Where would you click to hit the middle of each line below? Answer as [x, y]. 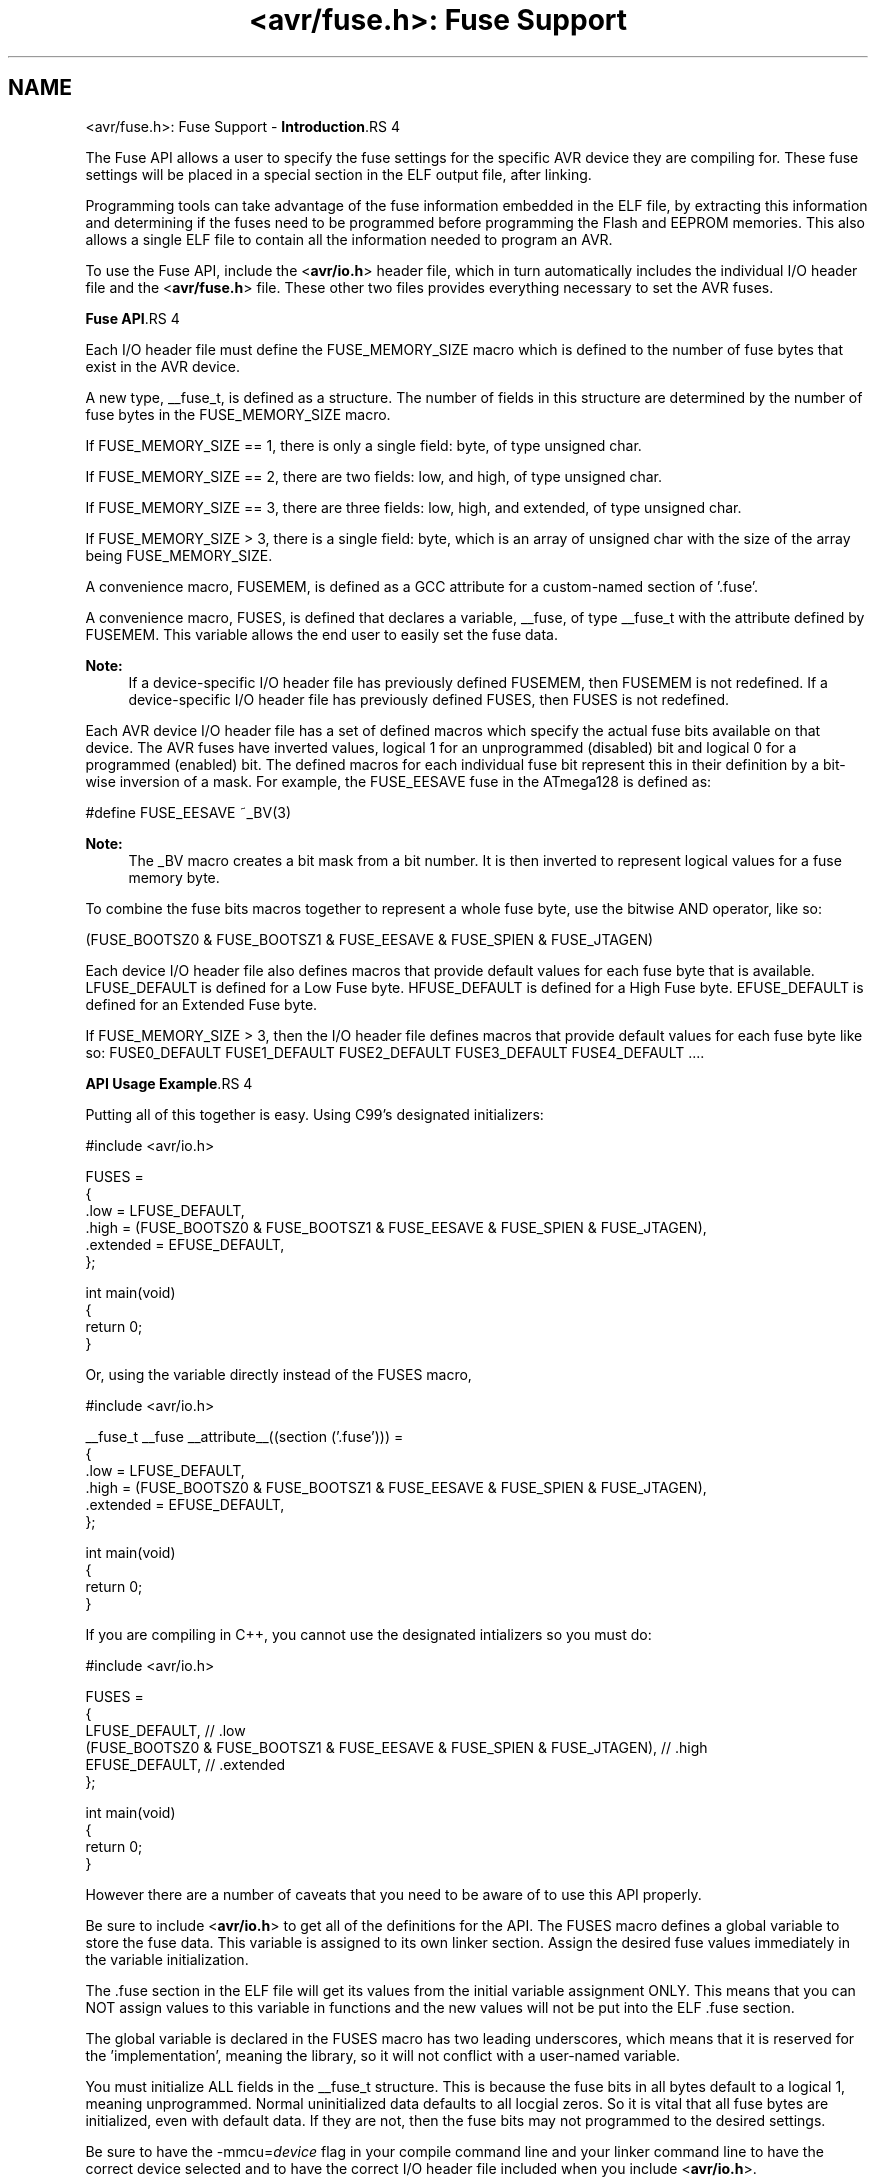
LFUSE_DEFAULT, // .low [165, 1730]
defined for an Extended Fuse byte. [201, 1004]
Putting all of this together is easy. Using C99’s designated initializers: [314, 1114]
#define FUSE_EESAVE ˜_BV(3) [188, 812]
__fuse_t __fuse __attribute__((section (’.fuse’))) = [244, 1436]
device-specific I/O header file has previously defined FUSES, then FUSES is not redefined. [429, 699]
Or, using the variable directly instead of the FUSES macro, [278, 1374]
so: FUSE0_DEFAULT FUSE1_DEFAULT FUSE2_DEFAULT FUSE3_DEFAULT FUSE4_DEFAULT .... [395, 1052]
